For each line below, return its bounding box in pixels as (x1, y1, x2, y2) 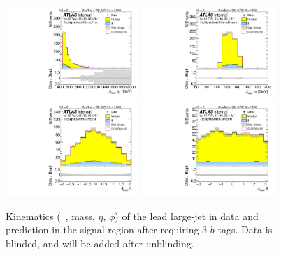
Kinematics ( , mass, (6, 208, 95, 223)
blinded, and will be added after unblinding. (6, 236, 194, 251)
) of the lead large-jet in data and (115, 208, 259, 223)
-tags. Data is (214, 222, 273, 237)
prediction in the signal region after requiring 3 (6, 222, 208, 237)
